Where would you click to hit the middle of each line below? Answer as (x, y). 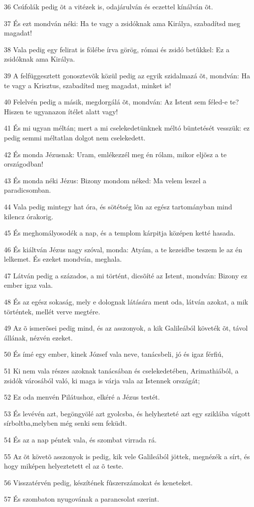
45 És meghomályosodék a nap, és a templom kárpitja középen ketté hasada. (120, 233)
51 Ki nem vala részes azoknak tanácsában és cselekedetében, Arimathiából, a (121, 371)
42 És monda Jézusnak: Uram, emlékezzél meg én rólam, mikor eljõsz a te (115, 154)
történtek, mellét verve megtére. (52, 311)
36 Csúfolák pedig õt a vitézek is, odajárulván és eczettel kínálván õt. (109, 6)
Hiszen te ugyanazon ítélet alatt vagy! (61, 111)
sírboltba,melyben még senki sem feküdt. (65, 423)
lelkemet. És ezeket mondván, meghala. (63, 259)
